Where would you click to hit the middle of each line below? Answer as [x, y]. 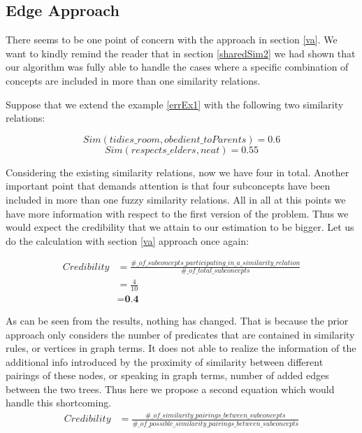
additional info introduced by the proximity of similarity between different [165, 361]
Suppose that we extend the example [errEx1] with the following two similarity [175, 104]
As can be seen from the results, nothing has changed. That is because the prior [177, 320]
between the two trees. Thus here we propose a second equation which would [170, 389]
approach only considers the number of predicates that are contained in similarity [180, 334]
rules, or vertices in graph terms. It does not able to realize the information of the [181, 348]
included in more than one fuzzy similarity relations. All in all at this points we [176, 199]
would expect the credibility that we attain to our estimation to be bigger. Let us [180, 227]
